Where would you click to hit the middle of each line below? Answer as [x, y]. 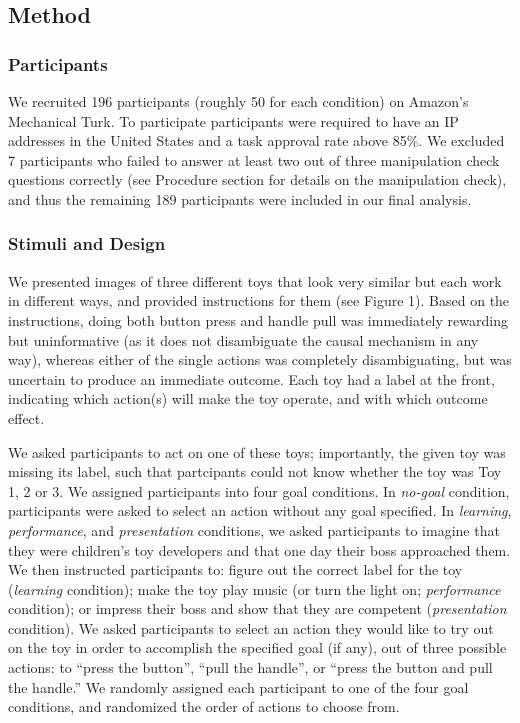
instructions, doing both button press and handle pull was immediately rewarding [258, 319]
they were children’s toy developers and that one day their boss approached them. [259, 549]
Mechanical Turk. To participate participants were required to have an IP [233, 120]
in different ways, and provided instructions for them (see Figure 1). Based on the [259, 300]
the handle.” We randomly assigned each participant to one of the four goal [238, 686]
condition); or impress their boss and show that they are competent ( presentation [257, 608]
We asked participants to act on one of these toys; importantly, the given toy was [257, 451]
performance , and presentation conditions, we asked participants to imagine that [254, 529]
